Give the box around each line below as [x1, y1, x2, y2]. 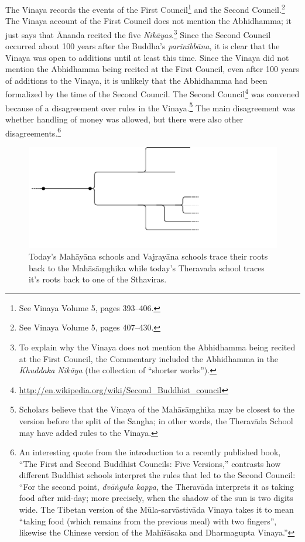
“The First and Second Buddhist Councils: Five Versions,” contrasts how [19, 457, 281, 469]
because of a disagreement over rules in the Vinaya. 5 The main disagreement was [5, 100, 296, 114]
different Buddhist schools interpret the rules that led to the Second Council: [19, 469, 296, 481]
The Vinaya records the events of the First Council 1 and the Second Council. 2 [5, 2, 285, 15]
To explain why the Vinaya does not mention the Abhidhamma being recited [19, 340, 296, 353]
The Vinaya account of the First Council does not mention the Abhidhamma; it [5, 15, 292, 27]
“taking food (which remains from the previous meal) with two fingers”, [19, 514, 277, 527]
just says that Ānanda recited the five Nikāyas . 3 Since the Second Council [5, 26, 271, 40]
